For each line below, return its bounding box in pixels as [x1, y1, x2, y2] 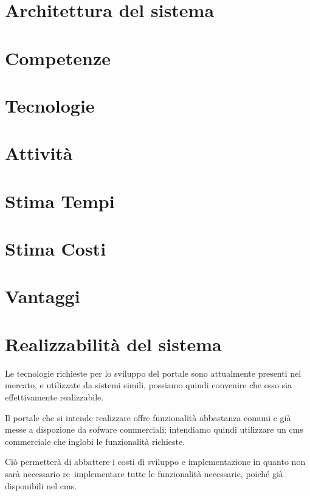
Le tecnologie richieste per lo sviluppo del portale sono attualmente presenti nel [5, 366, 301, 379]
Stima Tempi [5, 188, 115, 213]
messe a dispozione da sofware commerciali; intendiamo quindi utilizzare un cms [5, 423, 303, 436]
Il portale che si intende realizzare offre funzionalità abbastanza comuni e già [5, 411, 291, 424]
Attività [5, 141, 73, 166]
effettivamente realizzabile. [5, 390, 104, 403]
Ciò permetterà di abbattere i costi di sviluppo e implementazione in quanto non [5, 455, 306, 468]
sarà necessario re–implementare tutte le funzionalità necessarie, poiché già [5, 467, 283, 480]
